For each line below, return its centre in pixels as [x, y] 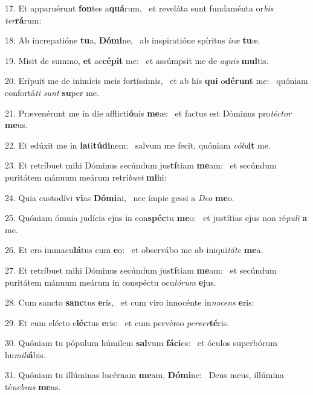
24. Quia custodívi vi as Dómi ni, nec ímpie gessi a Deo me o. [120, 197]
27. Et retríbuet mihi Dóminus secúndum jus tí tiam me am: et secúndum [141, 270]
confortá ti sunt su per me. [52, 92]
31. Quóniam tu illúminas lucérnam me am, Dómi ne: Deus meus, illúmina [145, 375]
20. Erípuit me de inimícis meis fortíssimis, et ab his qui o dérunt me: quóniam [156, 81]
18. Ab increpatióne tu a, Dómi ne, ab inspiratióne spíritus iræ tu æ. [133, 40]
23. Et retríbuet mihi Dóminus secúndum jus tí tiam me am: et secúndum [141, 165]
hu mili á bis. [25, 354]
